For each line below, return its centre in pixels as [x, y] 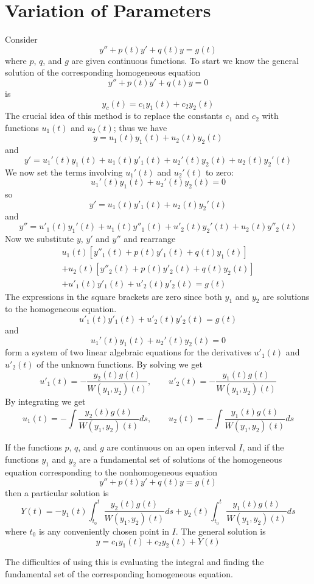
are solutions [286, 296]
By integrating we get [45, 401]
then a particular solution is [57, 493]
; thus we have [140, 127]
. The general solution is [221, 531]
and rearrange [150, 238]
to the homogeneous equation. [61, 309]
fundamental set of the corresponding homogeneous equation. [119, 573]
